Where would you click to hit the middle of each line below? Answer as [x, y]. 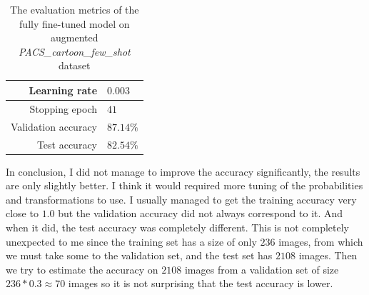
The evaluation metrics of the [75, 9]
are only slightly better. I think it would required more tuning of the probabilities [184, 185]
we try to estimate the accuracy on [82, 269]
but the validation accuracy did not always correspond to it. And [201, 213]
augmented [75, 37]
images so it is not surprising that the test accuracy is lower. [201, 283]
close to [22, 213]
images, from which [321, 241]
